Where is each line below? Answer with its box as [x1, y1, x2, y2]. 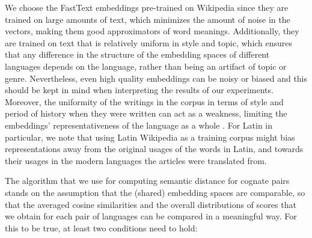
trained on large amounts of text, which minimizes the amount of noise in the [5, 13, 290, 25]
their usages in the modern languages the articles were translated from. [5, 154, 267, 166]
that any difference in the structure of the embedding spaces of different [5, 48, 270, 61]
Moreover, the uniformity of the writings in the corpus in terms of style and [5, 95, 284, 108]
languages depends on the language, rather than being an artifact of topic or [5, 59, 287, 72]
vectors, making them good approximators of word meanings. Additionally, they [5, 25, 299, 37]
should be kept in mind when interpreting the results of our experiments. [5, 84, 274, 96]
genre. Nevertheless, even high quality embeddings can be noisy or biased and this [5, 72, 308, 84]
